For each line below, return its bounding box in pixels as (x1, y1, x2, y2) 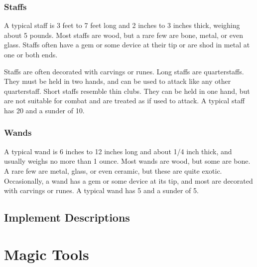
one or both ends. (4, 49, 58, 59)
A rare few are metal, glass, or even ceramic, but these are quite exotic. (4, 165, 222, 176)
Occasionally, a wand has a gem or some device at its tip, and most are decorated (4, 175, 253, 186)
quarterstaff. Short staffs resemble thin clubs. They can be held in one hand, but (4, 85, 250, 96)
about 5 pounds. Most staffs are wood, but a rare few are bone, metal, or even (4, 29, 243, 40)
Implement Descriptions (4, 210, 130, 225)
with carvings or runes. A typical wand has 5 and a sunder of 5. (4, 185, 199, 196)
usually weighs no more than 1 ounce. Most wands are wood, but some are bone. (4, 156, 251, 166)
